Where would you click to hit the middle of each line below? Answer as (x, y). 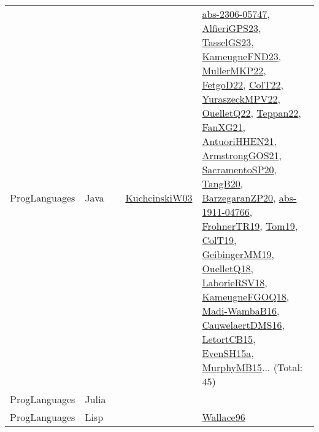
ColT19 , (219, 240)
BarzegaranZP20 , (239, 198)
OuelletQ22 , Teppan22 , (252, 113)
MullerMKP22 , (234, 70)
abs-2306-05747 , (236, 14)
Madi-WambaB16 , (241, 311)
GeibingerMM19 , (238, 254)
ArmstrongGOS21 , (242, 155)
